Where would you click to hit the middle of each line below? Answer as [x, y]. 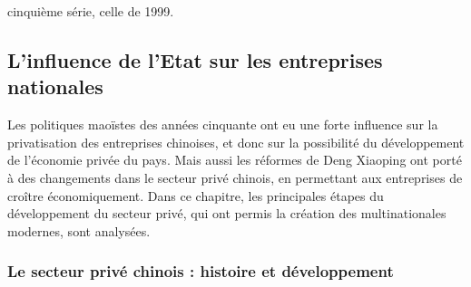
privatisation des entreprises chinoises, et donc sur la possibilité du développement [236, 142]
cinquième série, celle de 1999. [91, 11]
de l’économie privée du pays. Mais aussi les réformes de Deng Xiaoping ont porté [235, 160]
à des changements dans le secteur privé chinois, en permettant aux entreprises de [235, 177]
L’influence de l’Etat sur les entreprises [195, 59]
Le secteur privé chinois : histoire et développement [201, 271]
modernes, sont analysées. [79, 230]
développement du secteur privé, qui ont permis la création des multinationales [227, 213]
